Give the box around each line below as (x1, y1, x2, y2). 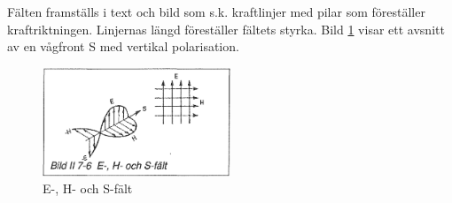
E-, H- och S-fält (43, 179, 133, 198)
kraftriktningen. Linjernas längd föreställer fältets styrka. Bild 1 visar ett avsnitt (7, 19, 445, 38)
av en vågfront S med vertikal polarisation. (7, 37, 239, 56)
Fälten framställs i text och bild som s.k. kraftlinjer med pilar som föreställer (7, 3, 425, 20)
